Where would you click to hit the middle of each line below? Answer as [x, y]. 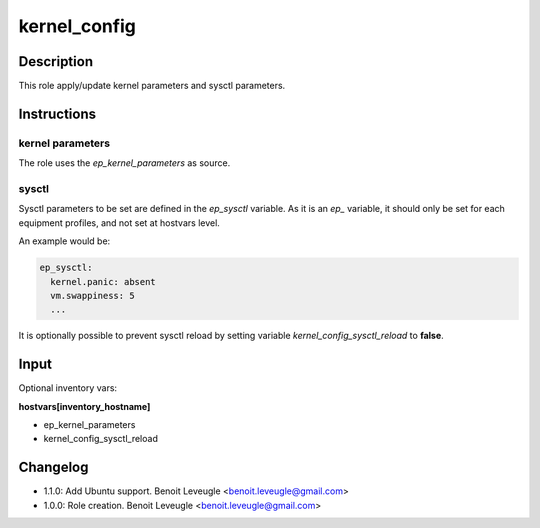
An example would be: [64, 241]
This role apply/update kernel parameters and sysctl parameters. [152, 86]
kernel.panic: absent [103, 281]
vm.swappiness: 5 [92, 295]
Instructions [57, 113]
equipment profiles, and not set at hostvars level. [119, 222]
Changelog [53, 467]
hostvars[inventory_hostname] [84, 406]
